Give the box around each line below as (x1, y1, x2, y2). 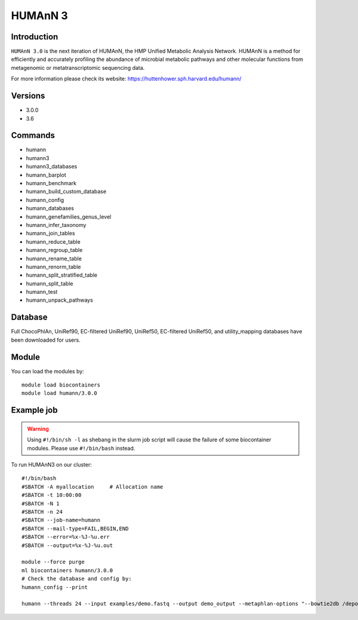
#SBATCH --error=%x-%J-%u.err (21, 533, 110, 541)
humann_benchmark (26, 180, 77, 186)
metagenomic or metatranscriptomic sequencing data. (11, 64, 145, 71)
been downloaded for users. (11, 336, 81, 343)
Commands (11, 130, 55, 140)
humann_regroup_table (26, 247, 83, 254)
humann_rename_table (26, 254, 82, 262)
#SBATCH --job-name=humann (21, 517, 101, 524)
